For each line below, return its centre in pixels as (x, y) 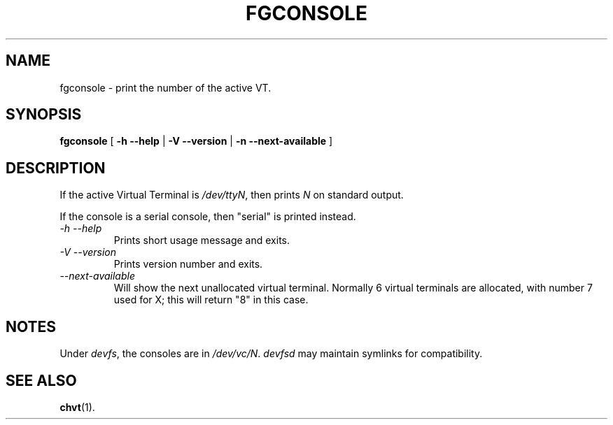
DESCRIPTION (56, 168)
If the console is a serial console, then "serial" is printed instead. (208, 217)
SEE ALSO (41, 380)
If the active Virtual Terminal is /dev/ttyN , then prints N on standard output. (232, 195)
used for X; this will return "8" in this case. (211, 300)
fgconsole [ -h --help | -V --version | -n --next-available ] (196, 141)
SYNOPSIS (44, 115)
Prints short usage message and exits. (202, 240)
